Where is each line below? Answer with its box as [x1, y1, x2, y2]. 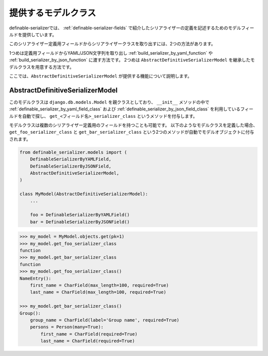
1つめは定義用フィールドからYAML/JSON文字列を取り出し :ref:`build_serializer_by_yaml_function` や [9, 50, 213, 56]
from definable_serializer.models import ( [19, 149, 128, 155]
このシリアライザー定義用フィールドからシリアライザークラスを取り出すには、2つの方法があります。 [9, 41, 216, 47]
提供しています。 [22, 31, 57, 37]
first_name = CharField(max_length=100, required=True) [30, 282, 169, 288]
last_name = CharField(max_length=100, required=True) [30, 289, 166, 295]
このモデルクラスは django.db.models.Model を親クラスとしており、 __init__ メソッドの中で [9, 99, 209, 105]
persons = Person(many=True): [30, 324, 104, 330]
